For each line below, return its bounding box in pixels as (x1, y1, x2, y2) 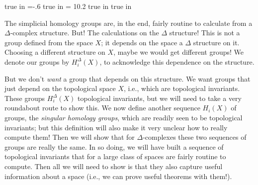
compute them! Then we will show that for (4, 132, 135, 142)
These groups (4, 92, 45, 103)
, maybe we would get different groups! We (113, 47, 244, 57)
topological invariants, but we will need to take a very (78, 92, 242, 103)
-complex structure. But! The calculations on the (10, 27, 159, 38)
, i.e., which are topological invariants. (124, 83, 240, 93)
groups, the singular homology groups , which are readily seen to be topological (4, 112, 243, 122)
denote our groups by (4, 56, 70, 67)
